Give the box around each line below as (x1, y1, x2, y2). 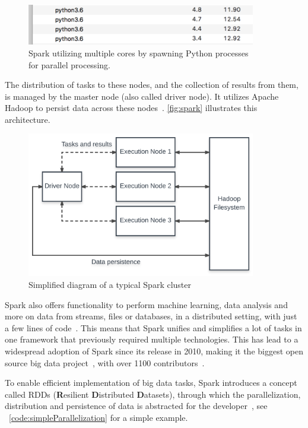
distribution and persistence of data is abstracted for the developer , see (5, 400, 268, 412)
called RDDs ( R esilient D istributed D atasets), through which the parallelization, (5, 388, 301, 400)
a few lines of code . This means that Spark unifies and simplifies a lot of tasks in (5, 321, 302, 334)
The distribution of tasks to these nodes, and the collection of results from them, (5, 78, 299, 91)
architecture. (5, 113, 50, 125)
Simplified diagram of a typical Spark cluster (28, 278, 192, 290)
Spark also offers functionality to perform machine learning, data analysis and (5, 298, 288, 310)
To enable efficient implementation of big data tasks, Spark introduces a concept (5, 376, 297, 389)
